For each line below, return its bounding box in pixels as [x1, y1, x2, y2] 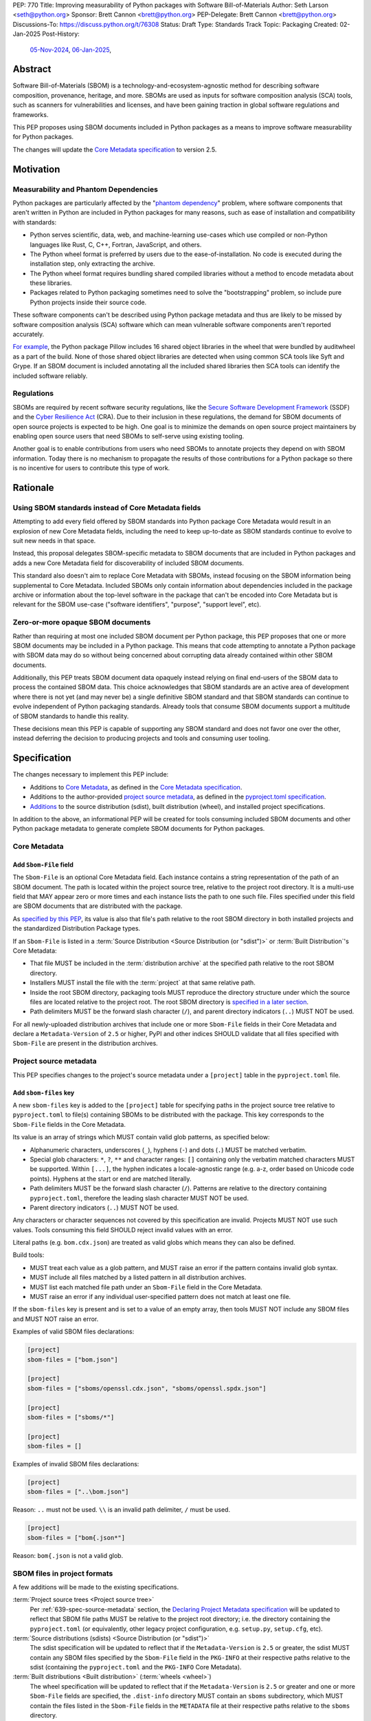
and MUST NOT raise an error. [12, 1315, 99, 1323]
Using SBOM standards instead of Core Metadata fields [12, 503, 201, 512]
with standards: [12, 218, 57, 226]
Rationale [12, 482, 54, 494]
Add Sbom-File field [12, 860, 74, 869]
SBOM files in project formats [12, 1568, 113, 1578]
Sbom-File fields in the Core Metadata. [12, 1120, 126, 1128]
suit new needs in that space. [12, 537, 96, 545]
